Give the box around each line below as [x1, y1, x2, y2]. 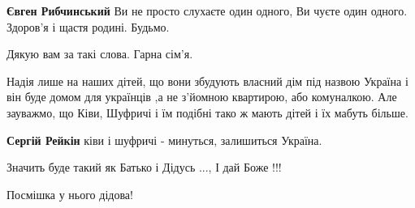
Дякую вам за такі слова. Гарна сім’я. [6, 45, 193, 62]
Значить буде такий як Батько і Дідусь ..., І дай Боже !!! [6, 159, 282, 176]
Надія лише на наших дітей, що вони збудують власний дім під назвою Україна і [6, 72, 409, 89]
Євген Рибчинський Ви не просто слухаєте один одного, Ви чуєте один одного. [6, 2, 408, 19]
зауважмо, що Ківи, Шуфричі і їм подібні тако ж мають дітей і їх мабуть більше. [6, 104, 409, 121]
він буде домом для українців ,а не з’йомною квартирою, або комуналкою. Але [6, 88, 397, 105]
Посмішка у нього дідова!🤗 [6, 185, 136, 202]
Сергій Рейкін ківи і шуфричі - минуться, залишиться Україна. [6, 131, 322, 148]
